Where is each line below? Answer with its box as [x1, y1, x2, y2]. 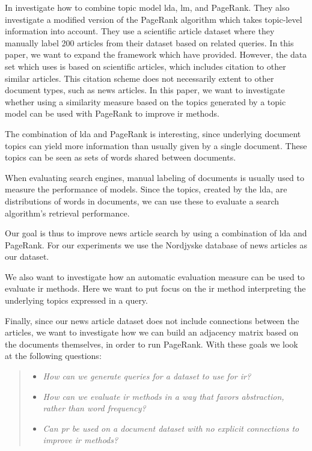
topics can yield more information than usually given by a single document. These [5, 139, 307, 152]
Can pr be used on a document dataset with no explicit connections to [43, 422, 299, 434]
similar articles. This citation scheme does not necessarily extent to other [5, 72, 274, 84]
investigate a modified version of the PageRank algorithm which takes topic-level [5, 13, 302, 25]
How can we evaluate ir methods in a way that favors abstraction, [43, 390, 284, 402]
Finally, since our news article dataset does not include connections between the [5, 314, 299, 327]
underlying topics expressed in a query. [5, 294, 148, 307]
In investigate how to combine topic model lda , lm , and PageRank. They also [5, 1, 290, 13]
